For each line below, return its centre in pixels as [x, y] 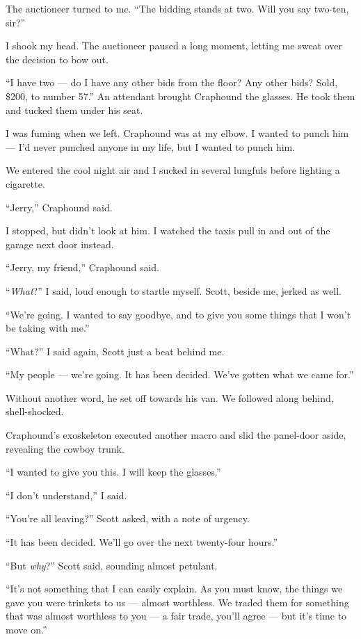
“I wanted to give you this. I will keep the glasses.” [113, 472]
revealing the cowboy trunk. [65, 448]
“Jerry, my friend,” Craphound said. [82, 267]
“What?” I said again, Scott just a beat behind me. [115, 351]
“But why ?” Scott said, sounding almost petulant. [112, 565]
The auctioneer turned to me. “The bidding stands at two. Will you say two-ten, [177, 8]
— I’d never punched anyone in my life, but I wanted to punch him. [151, 146]
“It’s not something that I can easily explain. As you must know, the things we [174, 589]
